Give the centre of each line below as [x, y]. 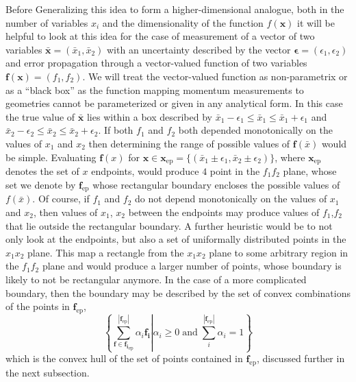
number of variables [47, 22]
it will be [316, 22]
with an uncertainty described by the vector [199, 49]
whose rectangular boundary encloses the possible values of [216, 184]
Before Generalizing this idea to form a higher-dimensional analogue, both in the [175, 9]
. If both [116, 130]
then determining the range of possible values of [189, 143]
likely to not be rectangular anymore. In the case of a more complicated [156, 279]
